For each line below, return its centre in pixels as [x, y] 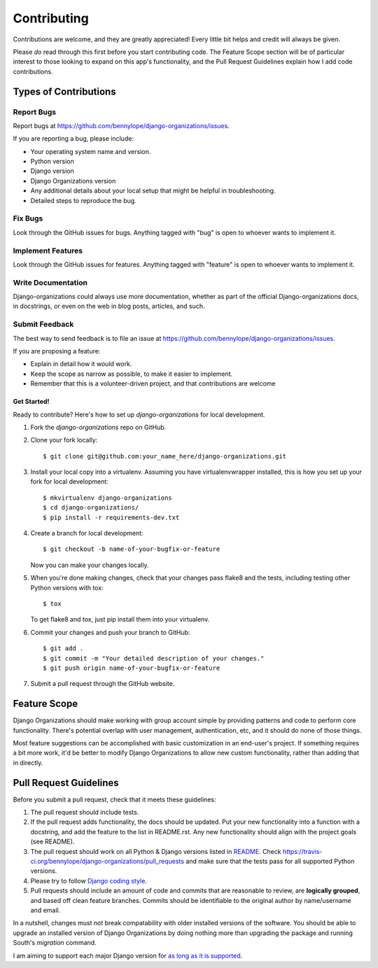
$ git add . [63, 648]
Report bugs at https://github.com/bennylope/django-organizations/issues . [121, 125]
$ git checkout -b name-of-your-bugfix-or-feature [132, 549]
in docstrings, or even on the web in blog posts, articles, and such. [109, 306]
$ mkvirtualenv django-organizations [108, 498]
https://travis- [302, 851]
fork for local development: [69, 482]
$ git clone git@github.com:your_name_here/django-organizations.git [165, 456]
